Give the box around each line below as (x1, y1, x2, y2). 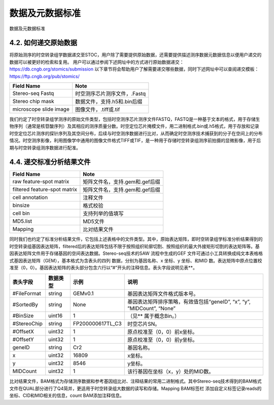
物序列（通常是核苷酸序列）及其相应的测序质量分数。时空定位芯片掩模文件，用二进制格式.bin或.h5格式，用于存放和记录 (9, 123, 259, 129)
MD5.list (12, 218, 32, 225)
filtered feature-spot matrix (12, 186, 78, 193)
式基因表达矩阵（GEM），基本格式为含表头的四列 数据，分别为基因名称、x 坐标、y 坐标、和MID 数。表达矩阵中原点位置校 (9, 257, 262, 263)
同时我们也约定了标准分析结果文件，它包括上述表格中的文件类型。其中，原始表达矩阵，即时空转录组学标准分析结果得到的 (9, 236, 263, 242)
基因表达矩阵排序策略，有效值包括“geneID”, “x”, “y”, (127, 298, 251, 306)
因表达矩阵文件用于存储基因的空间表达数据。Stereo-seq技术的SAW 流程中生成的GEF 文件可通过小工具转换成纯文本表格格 (9, 250, 263, 256)
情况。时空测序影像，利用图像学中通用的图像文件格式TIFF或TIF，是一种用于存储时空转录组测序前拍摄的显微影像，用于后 (9, 138, 261, 144)
